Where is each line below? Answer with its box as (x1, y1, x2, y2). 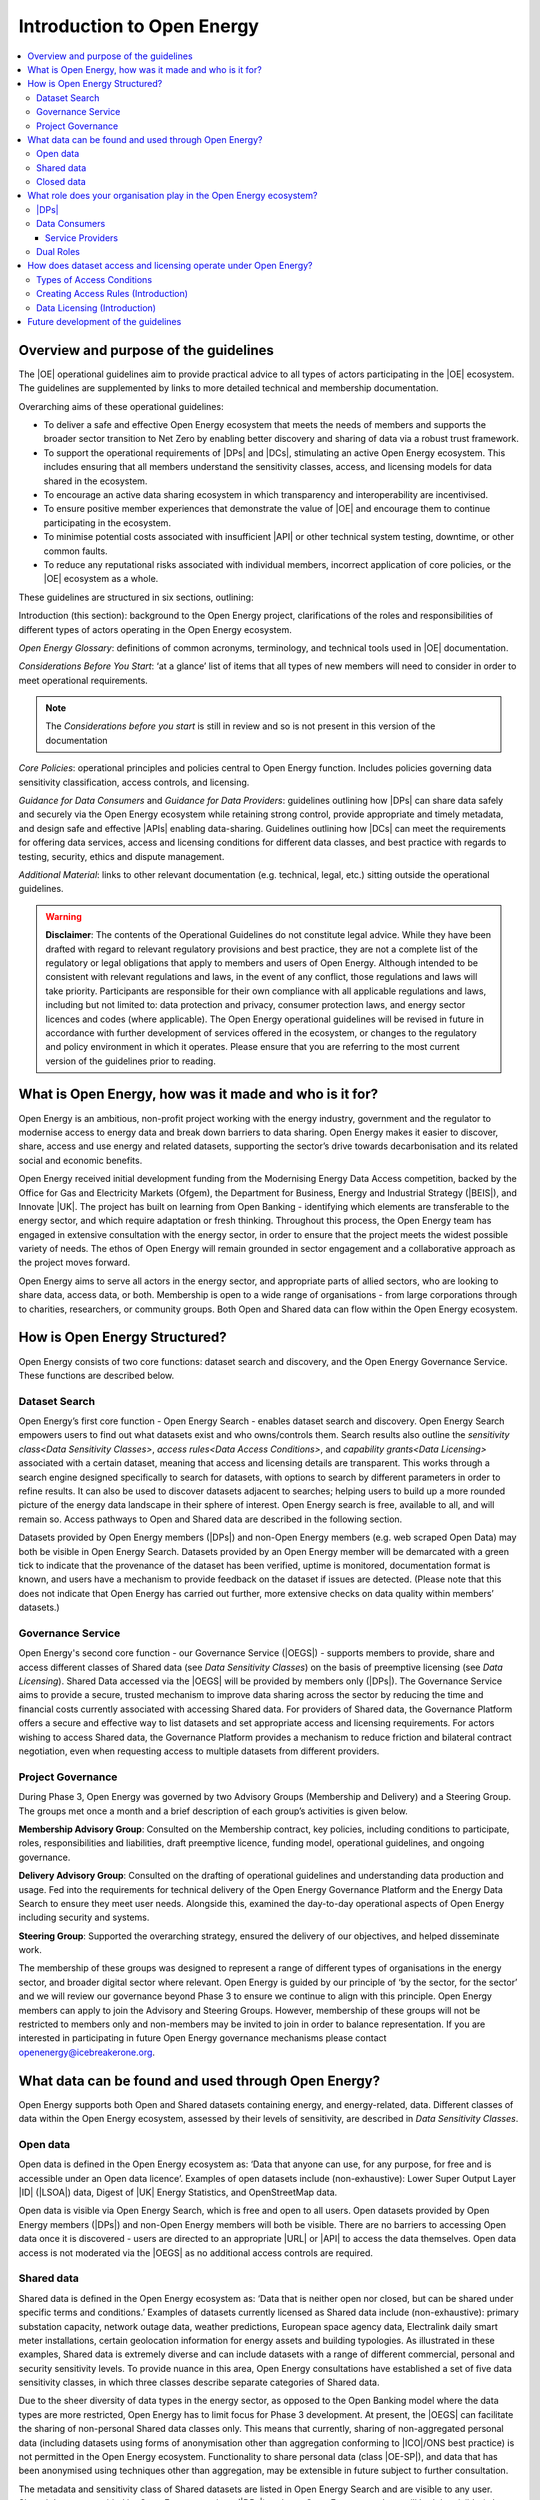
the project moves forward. (18, 1256, 131, 1269)
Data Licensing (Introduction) (36, 301, 157, 314)
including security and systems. (18, 1911, 150, 1924)
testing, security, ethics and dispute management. (18, 850, 225, 862)
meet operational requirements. (18, 674, 149, 686)
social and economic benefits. (18, 1154, 143, 1166)
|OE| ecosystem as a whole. (43, 573, 159, 585)
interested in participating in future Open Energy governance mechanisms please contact (18, 2032, 387, 2044)
